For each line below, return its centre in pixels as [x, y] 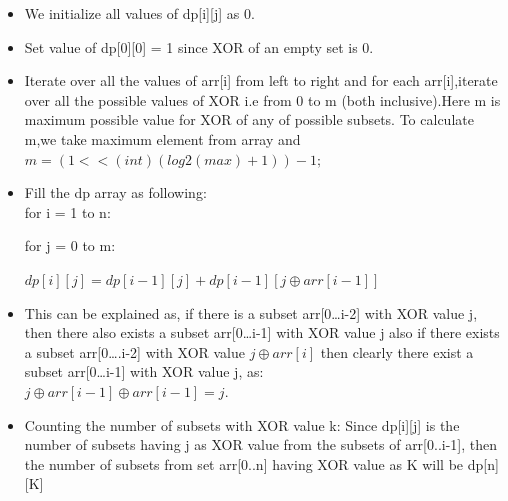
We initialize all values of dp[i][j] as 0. [139, 13]
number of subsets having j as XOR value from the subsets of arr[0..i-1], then [261, 444]
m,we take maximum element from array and [162, 138]
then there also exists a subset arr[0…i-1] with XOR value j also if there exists [262, 332]
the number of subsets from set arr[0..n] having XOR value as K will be [244, 463]
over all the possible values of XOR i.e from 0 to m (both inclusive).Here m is [262, 99]
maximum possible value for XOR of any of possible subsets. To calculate [249, 119]
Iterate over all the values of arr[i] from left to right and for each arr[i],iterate [261, 80]
